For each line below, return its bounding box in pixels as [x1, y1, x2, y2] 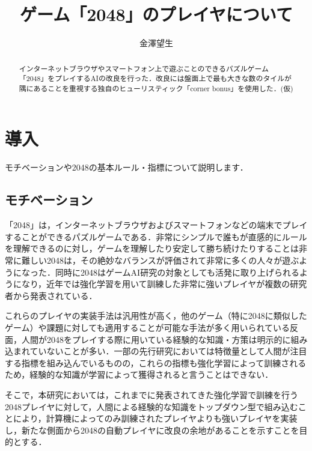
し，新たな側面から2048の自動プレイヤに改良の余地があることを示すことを [5, 423, 299, 436]
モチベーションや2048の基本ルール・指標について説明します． [5, 161, 248, 174]
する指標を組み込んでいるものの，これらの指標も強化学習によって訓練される [5, 356, 307, 369]
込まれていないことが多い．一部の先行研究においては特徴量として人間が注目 [5, 345, 307, 357]
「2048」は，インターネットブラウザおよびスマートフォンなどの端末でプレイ [5, 219, 308, 231]
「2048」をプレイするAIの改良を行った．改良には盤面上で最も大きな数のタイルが [19, 73, 292, 83]
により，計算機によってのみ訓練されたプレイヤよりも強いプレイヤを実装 [13, 412, 298, 425]
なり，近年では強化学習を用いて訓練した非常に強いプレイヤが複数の [21, 277, 290, 290]
